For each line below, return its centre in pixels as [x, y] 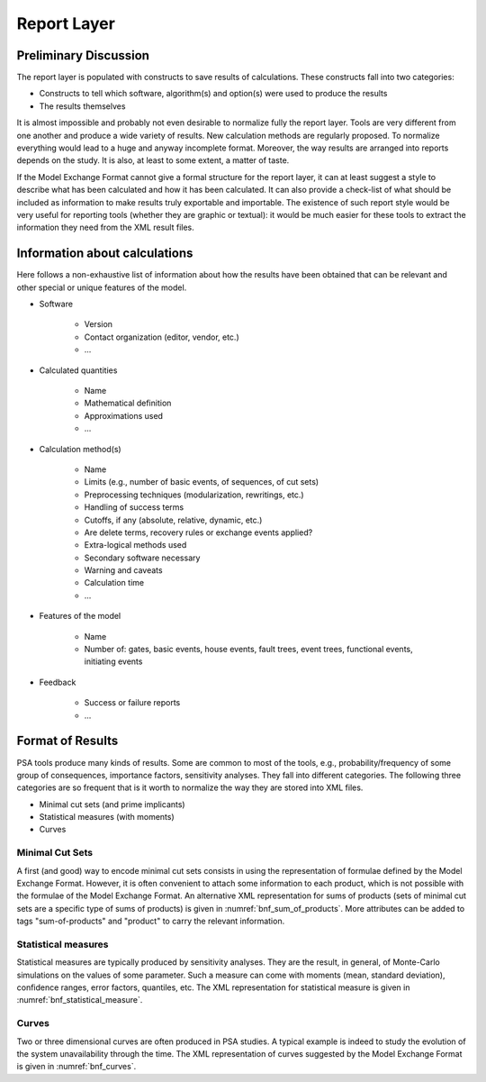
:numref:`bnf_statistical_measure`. [80, 1000]
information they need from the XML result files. [106, 227]
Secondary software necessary [142, 558]
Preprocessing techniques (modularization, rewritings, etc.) [194, 495]
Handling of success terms [134, 507]
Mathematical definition [128, 403]
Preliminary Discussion [83, 55]
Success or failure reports [132, 703]
